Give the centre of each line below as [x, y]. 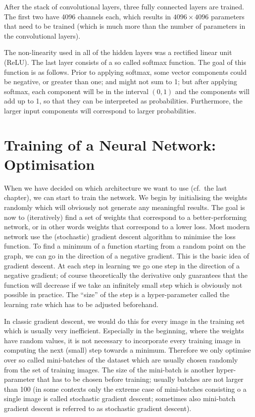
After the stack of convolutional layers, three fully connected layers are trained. [124, 6]
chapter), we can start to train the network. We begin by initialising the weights [126, 197]
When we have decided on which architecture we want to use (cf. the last [116, 187]
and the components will [212, 91]
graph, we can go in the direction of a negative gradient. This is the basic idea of [127, 256]
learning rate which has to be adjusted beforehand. [81, 304]
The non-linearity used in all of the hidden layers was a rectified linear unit [118, 52]
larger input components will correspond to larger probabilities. [100, 110]
